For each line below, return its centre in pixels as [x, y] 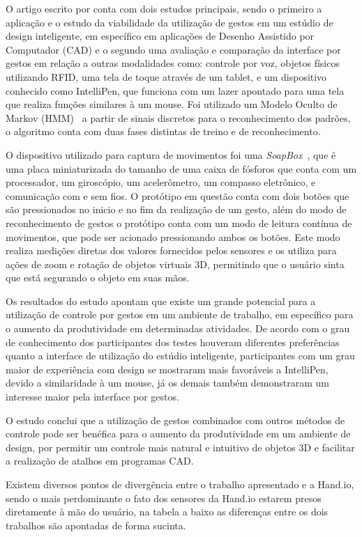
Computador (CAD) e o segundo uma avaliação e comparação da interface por [173, 49]
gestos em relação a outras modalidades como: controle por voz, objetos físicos [173, 63]
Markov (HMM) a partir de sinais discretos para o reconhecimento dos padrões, [178, 117]
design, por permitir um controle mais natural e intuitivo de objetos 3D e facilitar [180, 447]
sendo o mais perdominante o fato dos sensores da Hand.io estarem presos [164, 498]
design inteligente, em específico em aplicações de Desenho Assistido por [160, 36]
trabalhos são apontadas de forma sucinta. [96, 525]
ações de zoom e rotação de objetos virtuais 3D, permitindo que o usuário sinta [175, 264]
